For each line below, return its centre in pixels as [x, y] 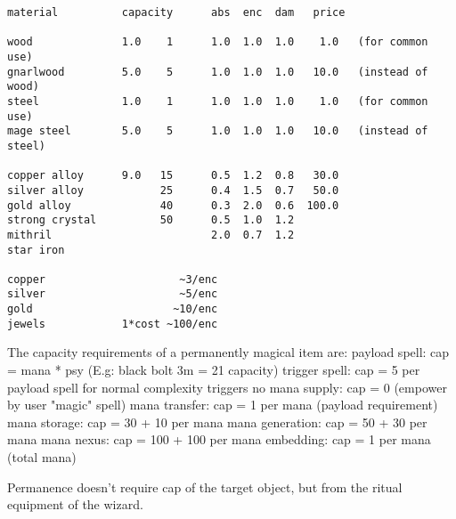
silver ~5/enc [113, 294]
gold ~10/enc [113, 309]
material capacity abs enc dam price [176, 12]
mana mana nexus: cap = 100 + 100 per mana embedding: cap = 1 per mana [219, 439]
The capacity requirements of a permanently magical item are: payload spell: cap [228, 352]
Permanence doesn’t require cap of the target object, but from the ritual [205, 487]
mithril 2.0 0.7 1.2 [151, 235]
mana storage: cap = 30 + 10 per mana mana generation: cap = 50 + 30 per [217, 422]
